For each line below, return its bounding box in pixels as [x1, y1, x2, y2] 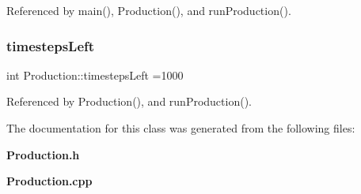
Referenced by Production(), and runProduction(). [6, 93, 252, 110]
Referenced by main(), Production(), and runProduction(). [6, 2, 291, 18]
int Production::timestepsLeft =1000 [6, 66, 184, 83]
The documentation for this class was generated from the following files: [6, 120, 355, 136]
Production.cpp [6, 173, 93, 189]
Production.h [6, 146, 80, 162]
